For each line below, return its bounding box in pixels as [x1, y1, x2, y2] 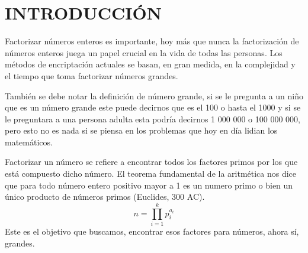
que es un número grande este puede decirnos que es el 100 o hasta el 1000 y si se [5, 101, 301, 113]
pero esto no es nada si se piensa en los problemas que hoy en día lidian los [5, 124, 278, 137]
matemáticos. [5, 135, 53, 148]
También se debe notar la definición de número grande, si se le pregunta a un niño [5, 89, 303, 102]
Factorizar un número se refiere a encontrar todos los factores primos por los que [5, 155, 298, 168]
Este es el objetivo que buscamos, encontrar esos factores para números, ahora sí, [5, 225, 299, 237]
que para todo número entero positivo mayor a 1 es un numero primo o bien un [5, 179, 293, 191]
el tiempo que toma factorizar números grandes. [5, 69, 178, 82]
